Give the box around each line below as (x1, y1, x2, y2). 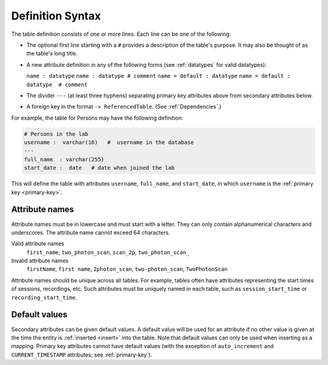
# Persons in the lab (24, 131, 89, 137)
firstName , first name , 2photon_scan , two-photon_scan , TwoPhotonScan (26, 265, 228, 273)
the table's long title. (26, 50, 78, 57)
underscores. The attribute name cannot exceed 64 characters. (11, 228, 170, 236)
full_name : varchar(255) (24, 155, 104, 163)
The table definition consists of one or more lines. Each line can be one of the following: (11, 30, 231, 38)
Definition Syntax (11, 9, 101, 22)
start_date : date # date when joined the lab (24, 165, 175, 171)
